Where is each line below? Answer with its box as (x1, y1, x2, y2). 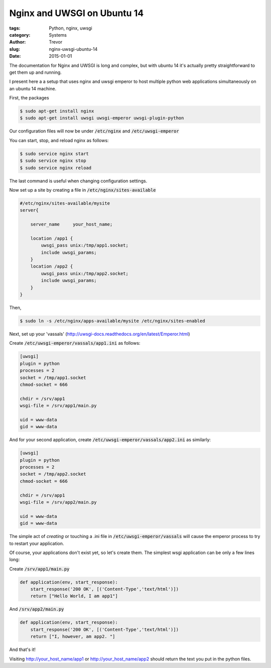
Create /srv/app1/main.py (9, 566, 70, 572)
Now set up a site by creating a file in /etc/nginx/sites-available (9, 187, 156, 193)
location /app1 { (30, 235, 73, 241)
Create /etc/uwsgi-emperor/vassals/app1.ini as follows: (9, 340, 141, 346)
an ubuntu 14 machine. (9, 85, 57, 91)
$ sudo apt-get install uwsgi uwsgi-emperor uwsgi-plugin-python (20, 115, 184, 121)
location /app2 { (30, 263, 73, 270)
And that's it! (9, 646, 36, 652)
